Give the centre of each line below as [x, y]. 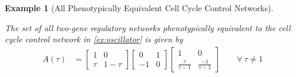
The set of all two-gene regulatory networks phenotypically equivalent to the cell [148, 27]
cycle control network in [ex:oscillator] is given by [94, 39]
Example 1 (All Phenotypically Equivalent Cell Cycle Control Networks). [139, 8]
